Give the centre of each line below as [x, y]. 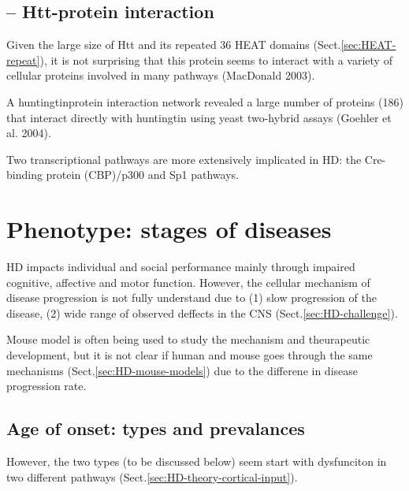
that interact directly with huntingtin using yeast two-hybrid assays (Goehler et [199, 117]
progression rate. [46, 386]
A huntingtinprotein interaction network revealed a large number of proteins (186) [205, 101]
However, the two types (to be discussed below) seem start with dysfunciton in [197, 461]
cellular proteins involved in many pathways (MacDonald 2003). [161, 75]
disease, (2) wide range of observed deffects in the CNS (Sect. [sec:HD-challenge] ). [202, 312]
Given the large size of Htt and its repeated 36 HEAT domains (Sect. [174, 45]
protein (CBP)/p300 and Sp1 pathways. [142, 175]
